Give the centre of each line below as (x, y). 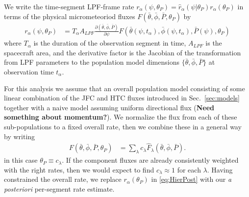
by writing (20, 136)
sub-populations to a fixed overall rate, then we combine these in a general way (123, 126)
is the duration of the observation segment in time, (110, 43)
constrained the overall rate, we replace (63, 179)
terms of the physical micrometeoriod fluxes (70, 16)
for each (189, 169)
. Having (220, 169)
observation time (29, 72)
